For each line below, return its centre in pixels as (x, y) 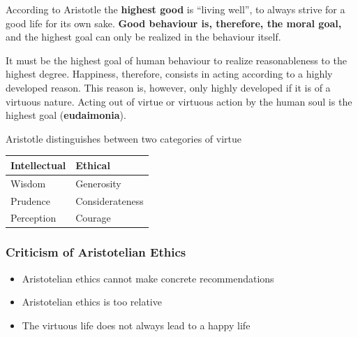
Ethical (93, 165)
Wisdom (28, 183)
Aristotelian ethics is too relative (92, 302)
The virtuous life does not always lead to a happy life (136, 325)
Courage (93, 218)
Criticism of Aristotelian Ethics (96, 252)
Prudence (31, 200)
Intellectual (38, 165)
